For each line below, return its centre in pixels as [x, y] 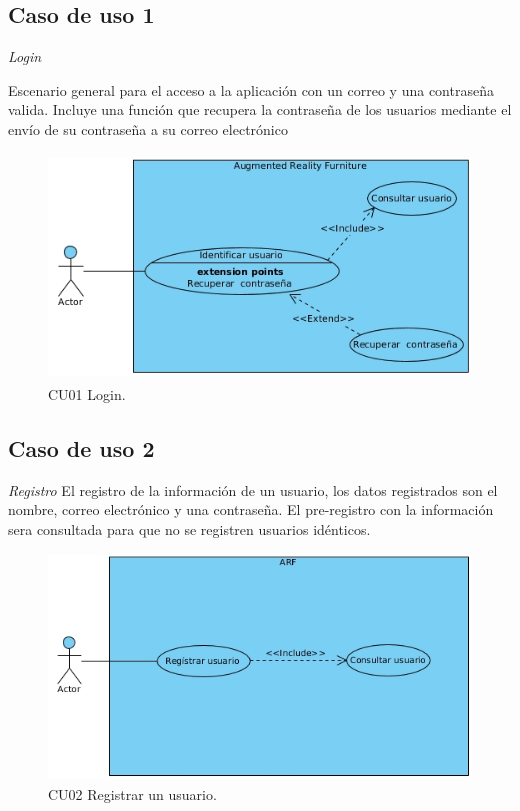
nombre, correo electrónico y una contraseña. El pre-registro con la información [251, 509]
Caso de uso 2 [81, 447]
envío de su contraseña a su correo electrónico [148, 128]
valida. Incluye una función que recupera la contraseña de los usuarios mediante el [260, 109]
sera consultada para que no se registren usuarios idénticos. [189, 528]
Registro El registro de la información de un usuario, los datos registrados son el [253, 489]
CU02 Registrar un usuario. [132, 793]
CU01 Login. [87, 393]
